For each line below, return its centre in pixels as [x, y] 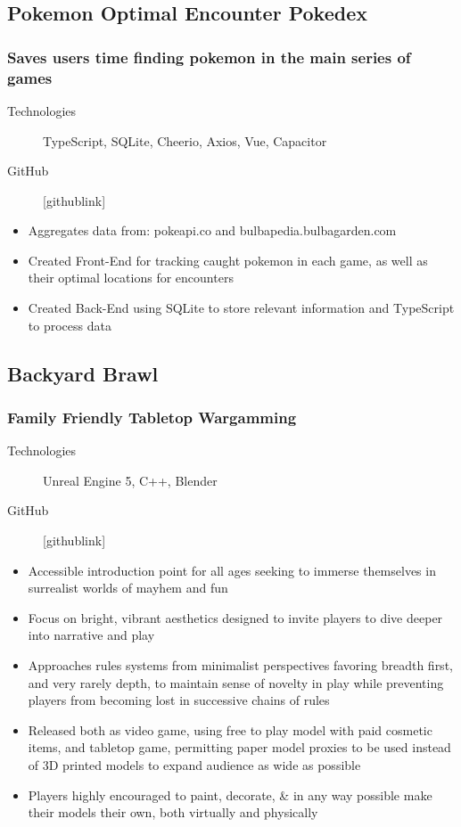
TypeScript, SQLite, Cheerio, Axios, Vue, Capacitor [185, 140]
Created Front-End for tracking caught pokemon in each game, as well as [228, 260]
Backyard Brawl [83, 373]
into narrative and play [91, 635]
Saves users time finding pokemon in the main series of [209, 57]
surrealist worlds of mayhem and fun [128, 588]
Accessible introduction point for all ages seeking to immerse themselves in [232, 570]
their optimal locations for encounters [131, 278]
